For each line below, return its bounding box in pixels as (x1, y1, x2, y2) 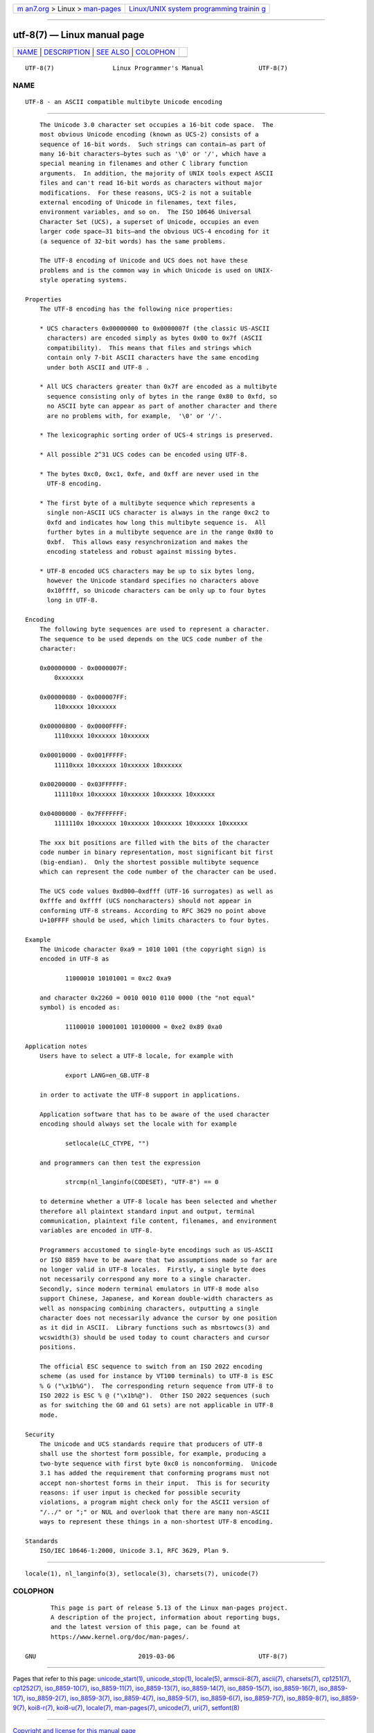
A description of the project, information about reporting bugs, (51, 1614, 281, 1621)
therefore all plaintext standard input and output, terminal (39, 1207, 256, 1215)
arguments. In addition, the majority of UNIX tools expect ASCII (39, 169, 274, 177)
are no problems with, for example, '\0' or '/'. (46, 412, 223, 419)
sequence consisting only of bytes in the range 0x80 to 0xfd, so (46, 392, 277, 400)
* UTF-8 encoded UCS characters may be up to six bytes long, (39, 567, 256, 575)
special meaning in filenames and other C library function (39, 159, 249, 168)
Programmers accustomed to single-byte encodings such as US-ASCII (39, 1246, 274, 1254)
